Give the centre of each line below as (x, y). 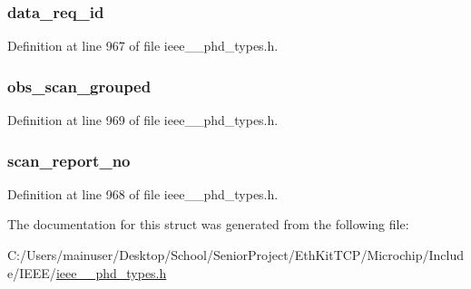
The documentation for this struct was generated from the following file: (208, 224)
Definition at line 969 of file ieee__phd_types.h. (143, 120)
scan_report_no (69, 160)
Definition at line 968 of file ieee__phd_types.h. (143, 193)
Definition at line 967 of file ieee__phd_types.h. (143, 46)
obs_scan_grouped (79, 86)
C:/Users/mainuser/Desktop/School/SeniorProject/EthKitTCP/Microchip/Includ (236, 255)
